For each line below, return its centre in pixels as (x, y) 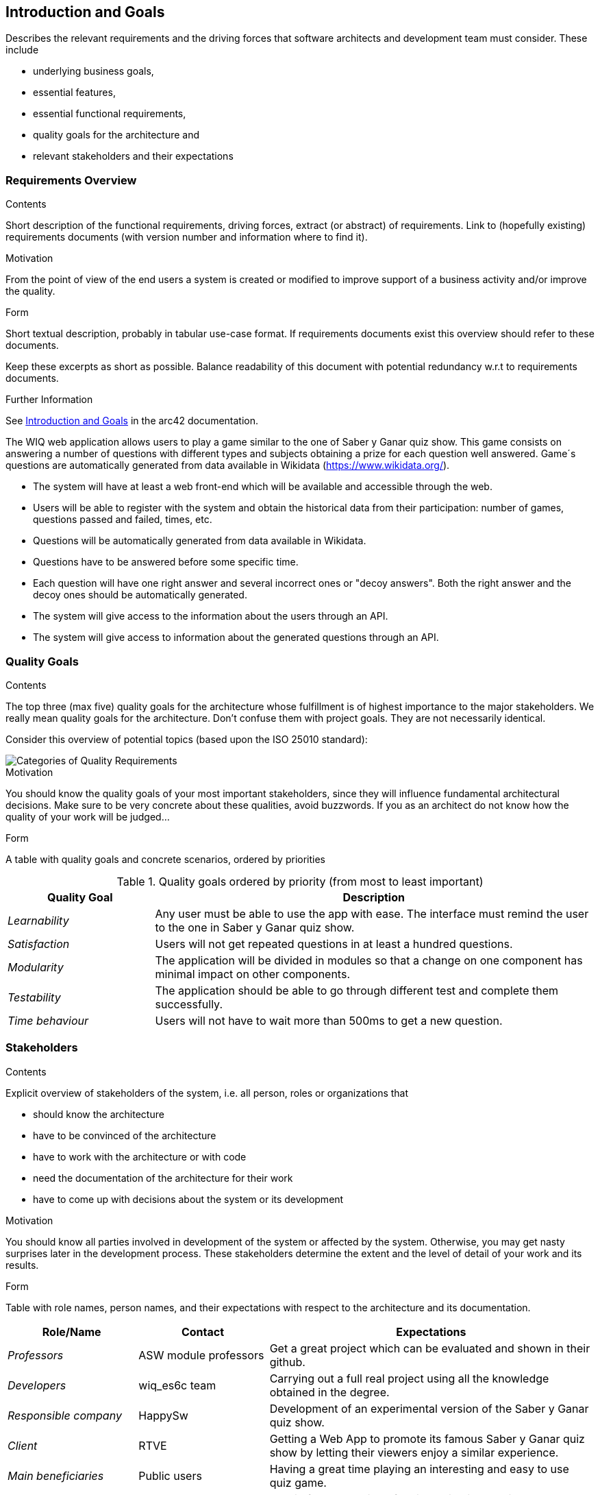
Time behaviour (48, 1020)
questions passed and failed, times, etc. (123, 520)
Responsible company (65, 1415)
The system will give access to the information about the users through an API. (211, 616)
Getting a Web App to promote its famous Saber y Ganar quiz (427, 1438)
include (22, 50)
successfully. (189, 1004)
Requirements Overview (71, 180)
